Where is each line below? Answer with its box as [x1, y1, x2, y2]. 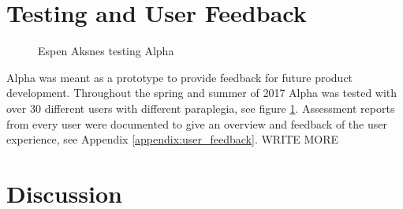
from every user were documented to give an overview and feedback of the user [6, 115, 387, 132]
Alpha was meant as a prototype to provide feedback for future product [6, 69, 353, 85]
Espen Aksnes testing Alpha [38, 43, 174, 59]
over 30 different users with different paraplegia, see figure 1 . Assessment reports [6, 99, 395, 116]
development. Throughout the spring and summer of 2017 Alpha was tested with [6, 84, 397, 101]
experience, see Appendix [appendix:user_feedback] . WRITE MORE [6, 131, 339, 147]
